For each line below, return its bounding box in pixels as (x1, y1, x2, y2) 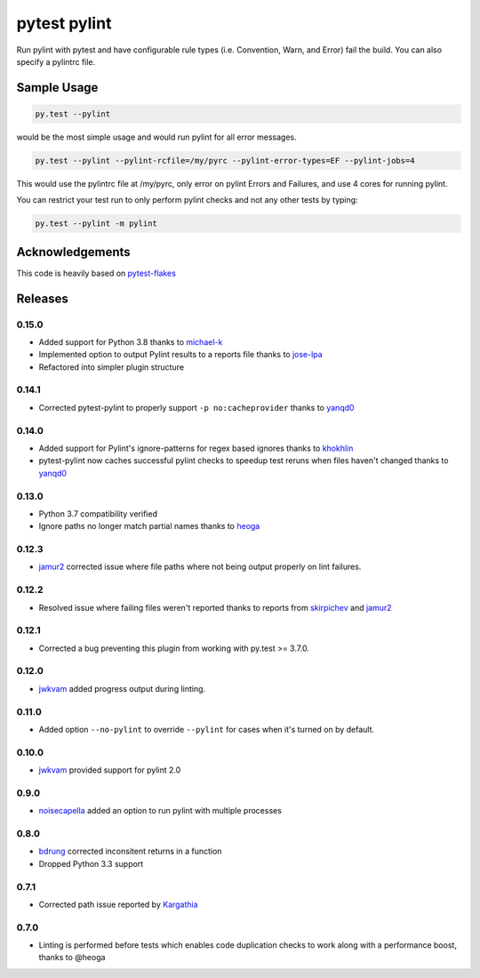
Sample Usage (16, 80, 99, 95)
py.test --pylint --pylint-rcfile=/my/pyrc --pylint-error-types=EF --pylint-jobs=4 (35, 156, 415, 165)
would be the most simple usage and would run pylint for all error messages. (16, 132, 297, 142)
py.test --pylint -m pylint (35, 219, 157, 228)
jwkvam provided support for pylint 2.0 (38, 765, 181, 775)
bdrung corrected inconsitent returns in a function (38, 846, 222, 857)
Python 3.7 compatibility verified (38, 508, 157, 519)
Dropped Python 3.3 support (38, 858, 144, 869)
